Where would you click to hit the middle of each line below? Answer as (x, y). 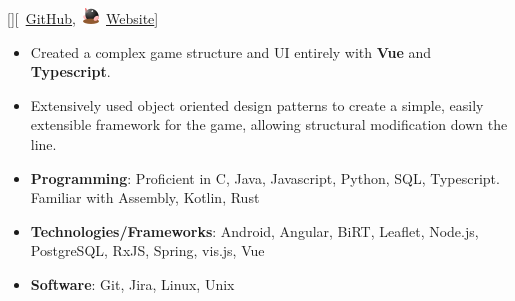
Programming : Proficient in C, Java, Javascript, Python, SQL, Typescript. (265, 177)
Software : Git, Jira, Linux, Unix (132, 283)
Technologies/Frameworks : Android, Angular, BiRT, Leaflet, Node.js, (254, 230)
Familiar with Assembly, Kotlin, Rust (145, 197)
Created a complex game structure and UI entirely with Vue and (231, 51)
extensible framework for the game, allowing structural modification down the (269, 124)
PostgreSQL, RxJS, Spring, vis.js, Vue (147, 250)
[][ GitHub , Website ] (83, 18)
